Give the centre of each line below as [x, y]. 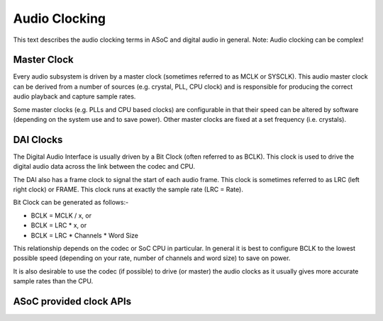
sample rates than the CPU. [53, 281]
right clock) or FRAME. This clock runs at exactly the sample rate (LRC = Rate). [128, 190]
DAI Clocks [38, 139]
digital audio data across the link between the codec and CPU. [104, 167]
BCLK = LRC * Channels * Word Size [84, 235]
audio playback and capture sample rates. [74, 96]
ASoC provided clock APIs [72, 302]
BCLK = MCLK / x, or [61, 215]
